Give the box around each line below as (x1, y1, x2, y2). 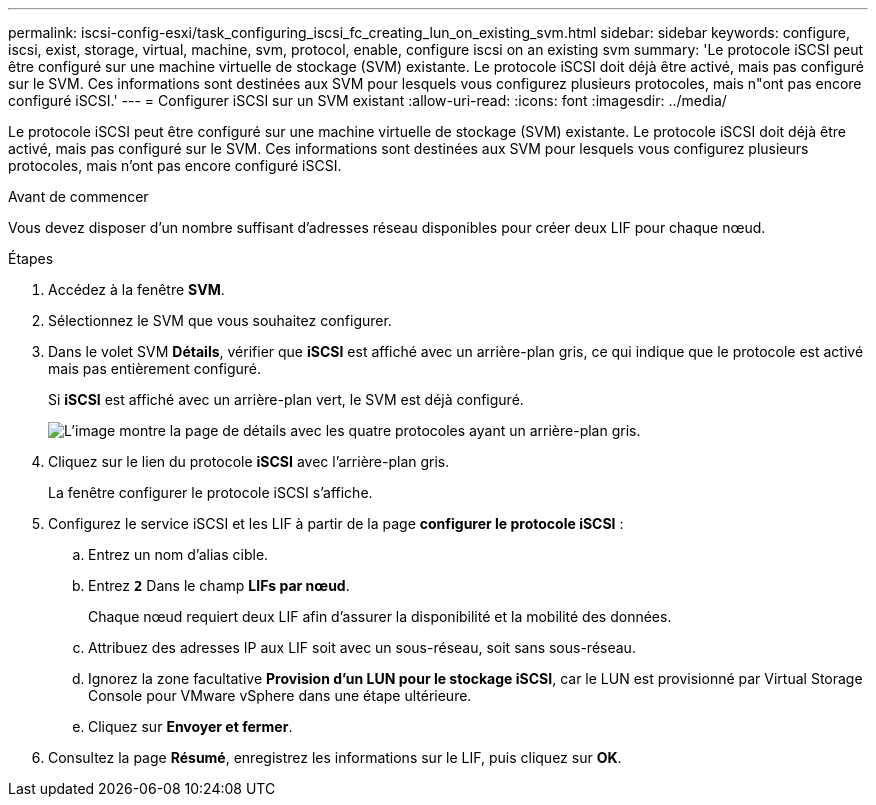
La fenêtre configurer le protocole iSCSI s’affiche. (48, 484, 373, 501)
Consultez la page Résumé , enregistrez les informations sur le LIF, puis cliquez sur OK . (48, 749, 622, 766)
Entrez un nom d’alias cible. (88, 546, 269, 563)
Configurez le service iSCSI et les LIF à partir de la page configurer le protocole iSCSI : (48, 515, 624, 532)
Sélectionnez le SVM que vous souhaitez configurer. (48, 312, 392, 329)
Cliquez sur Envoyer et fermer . (88, 718, 293, 735)
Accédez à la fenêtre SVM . (48, 281, 225, 298)
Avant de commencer (8, 188, 149, 205)
